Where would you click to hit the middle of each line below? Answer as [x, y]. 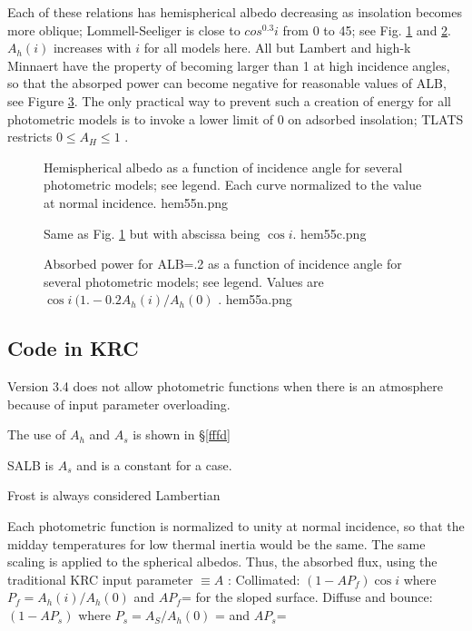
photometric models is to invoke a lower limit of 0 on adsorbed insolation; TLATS [236, 118]
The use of [37, 434]
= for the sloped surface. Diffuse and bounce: [307, 597]
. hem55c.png [329, 233]
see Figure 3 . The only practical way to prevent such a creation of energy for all [229, 100]
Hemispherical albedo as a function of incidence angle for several [223, 167]
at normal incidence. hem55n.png [136, 202]
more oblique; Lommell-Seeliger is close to [124, 30]
